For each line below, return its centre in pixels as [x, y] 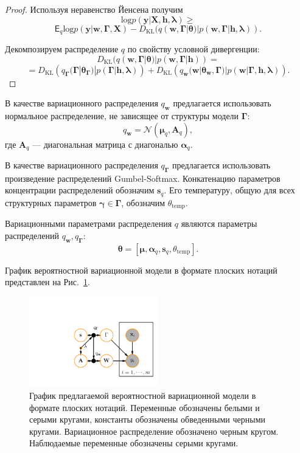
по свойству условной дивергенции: [194, 49]
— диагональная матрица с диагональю [105, 144]
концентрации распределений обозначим [80, 190]
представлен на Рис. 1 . [47, 282]
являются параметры [219, 223]
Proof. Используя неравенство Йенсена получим [94, 9]
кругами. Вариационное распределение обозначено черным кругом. [154, 431]
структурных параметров [51, 202]
